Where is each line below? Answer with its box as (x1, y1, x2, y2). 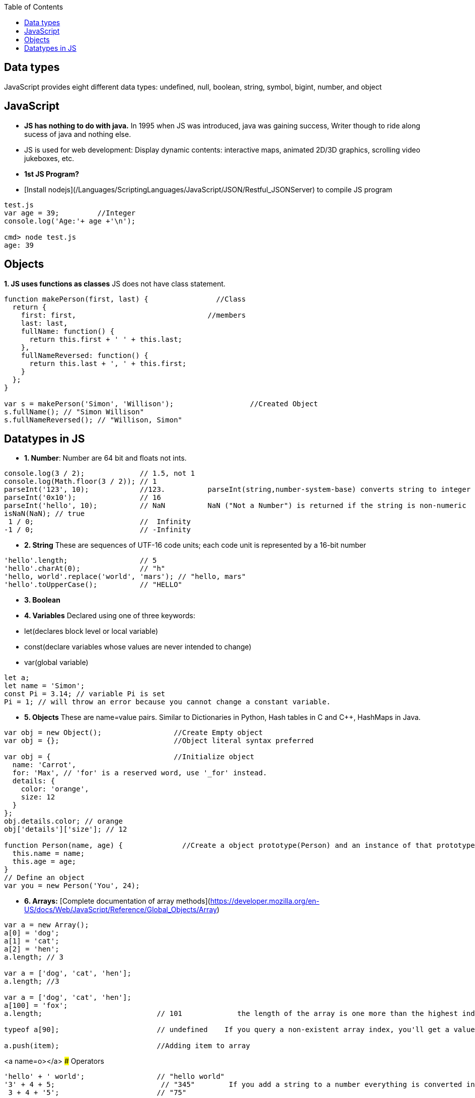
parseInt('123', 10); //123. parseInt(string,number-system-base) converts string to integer (4, 485, 471, 494)
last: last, (21, 319, 68, 327)
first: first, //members (21, 311, 246, 319)
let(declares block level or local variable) (24, 627, 159, 636)
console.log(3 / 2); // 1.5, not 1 (4, 469, 195, 478)
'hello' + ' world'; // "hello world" (4, 1072, 225, 1081)
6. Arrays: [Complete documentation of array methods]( (24, 897, 210, 906)
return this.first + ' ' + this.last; (29, 335, 183, 343)
